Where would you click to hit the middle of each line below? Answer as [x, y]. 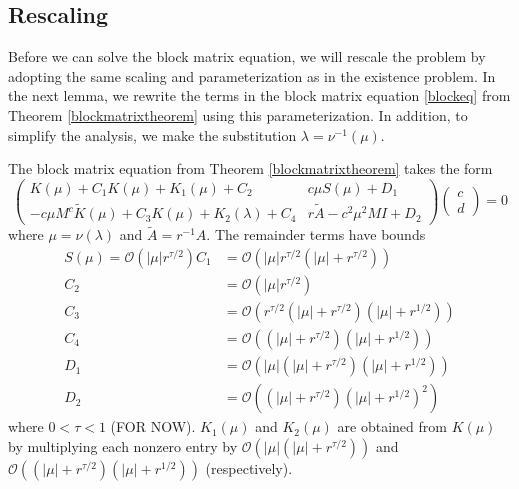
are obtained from [392, 426]
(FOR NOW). [153, 426]
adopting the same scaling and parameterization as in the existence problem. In [252, 75]
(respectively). [249, 467]
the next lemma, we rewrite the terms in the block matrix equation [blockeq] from [259, 95]
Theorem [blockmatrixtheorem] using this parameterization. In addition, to [238, 114]
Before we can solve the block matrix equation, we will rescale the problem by [247, 56]
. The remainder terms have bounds [316, 234]
